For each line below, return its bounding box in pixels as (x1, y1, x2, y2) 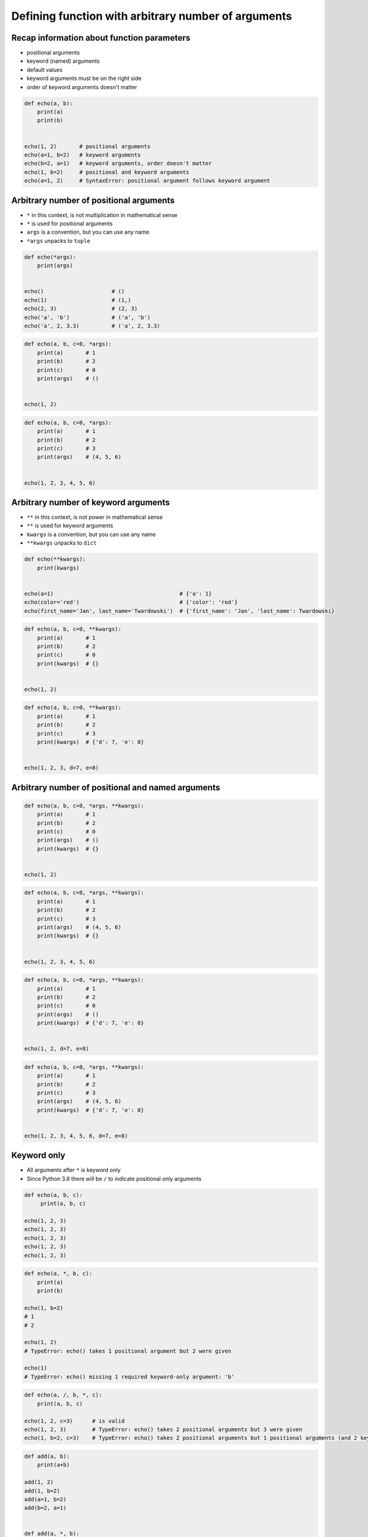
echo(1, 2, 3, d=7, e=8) (24, 764, 99, 772)
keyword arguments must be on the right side (26, 74, 142, 82)
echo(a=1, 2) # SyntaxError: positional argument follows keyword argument (24, 177, 270, 184)
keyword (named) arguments (26, 57, 100, 65)
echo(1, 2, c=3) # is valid (24, 1417, 125, 1424)
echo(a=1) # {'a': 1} (24, 590, 212, 597)
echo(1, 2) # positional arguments (24, 143, 151, 150)
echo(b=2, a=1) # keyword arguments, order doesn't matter (24, 160, 212, 167)
